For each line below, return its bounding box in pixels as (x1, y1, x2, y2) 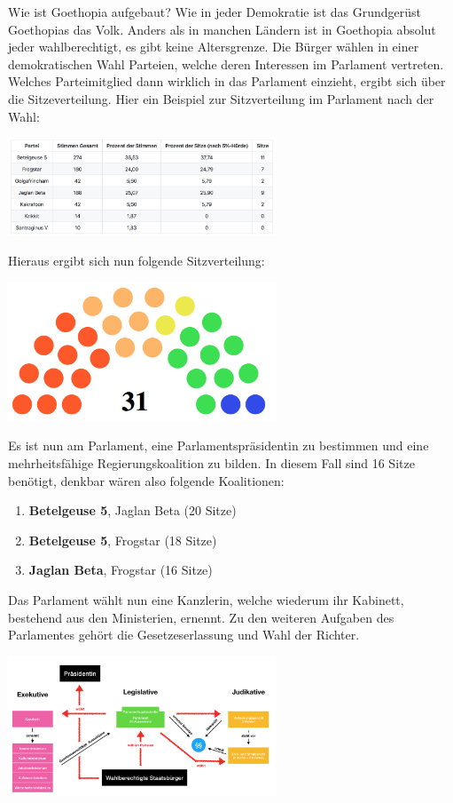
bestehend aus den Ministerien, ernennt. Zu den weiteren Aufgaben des (8, 608, 394, 626)
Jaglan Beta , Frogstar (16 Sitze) (28, 561, 213, 579)
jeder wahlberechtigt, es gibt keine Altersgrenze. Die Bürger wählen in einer (8, 37, 419, 56)
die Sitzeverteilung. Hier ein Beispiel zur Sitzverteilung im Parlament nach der (8, 89, 434, 107)
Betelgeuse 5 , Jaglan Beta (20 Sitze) (28, 501, 237, 520)
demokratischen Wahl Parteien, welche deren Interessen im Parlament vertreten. (8, 54, 444, 73)
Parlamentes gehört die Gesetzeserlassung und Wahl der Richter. (8, 625, 360, 644)
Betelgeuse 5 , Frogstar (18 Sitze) (28, 530, 217, 549)
